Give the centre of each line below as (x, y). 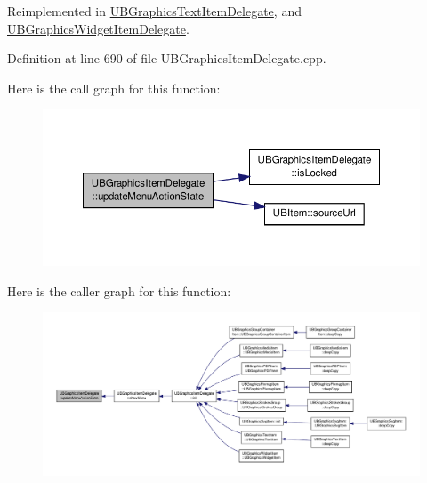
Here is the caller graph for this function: (119, 290)
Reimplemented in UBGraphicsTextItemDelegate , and (154, 11)
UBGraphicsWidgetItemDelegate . (98, 28)
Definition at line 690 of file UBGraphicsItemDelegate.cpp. (167, 58)
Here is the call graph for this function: (114, 88)
